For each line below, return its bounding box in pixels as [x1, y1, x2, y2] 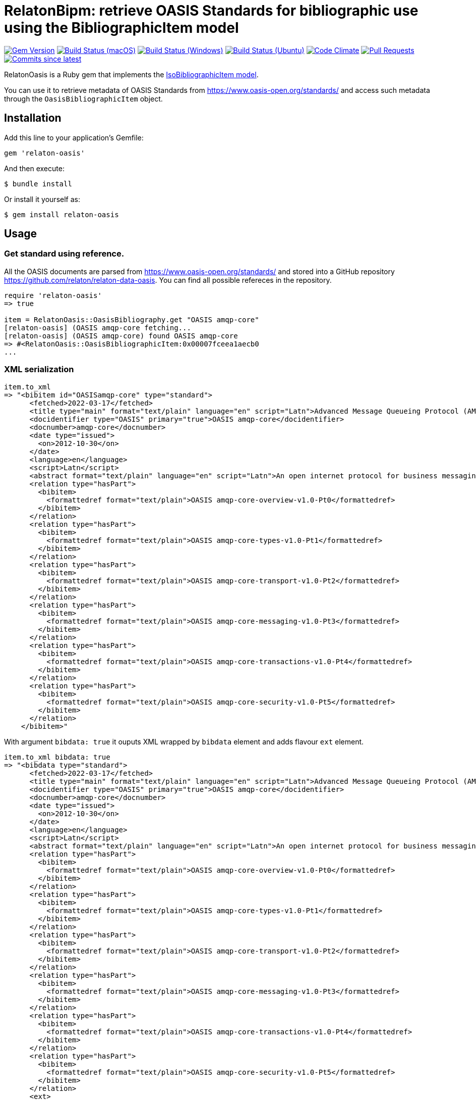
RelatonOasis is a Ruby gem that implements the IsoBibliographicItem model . [4, 70, 259, 79]
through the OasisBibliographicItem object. [4, 94, 163, 103]
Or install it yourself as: [4, 194, 80, 204]
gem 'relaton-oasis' [4, 148, 85, 157]
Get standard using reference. [4, 248, 125, 259]
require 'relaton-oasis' [4, 291, 102, 299]
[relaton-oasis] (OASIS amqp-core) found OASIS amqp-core [4, 331, 238, 340]
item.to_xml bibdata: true [4, 753, 110, 761]
